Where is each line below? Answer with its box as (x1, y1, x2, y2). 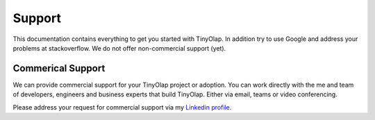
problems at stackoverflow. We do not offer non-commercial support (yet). (12, 44, 226, 52)
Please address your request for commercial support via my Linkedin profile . (12, 103, 232, 111)
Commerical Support (12, 62, 106, 74)
